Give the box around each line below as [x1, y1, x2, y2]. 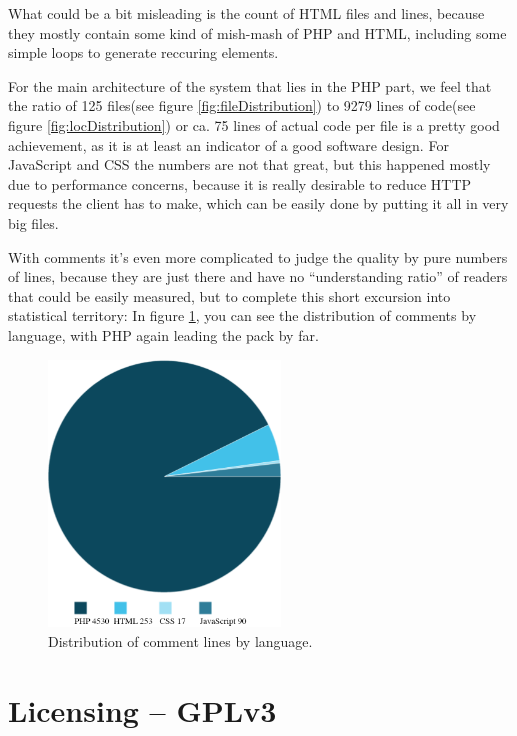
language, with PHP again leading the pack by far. [8, 324, 319, 345]
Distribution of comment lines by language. [48, 631, 313, 652]
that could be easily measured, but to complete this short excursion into [8, 285, 451, 306]
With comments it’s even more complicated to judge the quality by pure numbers [8, 246, 508, 267]
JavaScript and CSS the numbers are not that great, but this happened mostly [8, 154, 491, 175]
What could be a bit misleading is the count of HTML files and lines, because [8, 3, 485, 23]
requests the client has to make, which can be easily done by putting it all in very [8, 193, 509, 214]
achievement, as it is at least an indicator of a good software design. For [8, 134, 449, 155]
